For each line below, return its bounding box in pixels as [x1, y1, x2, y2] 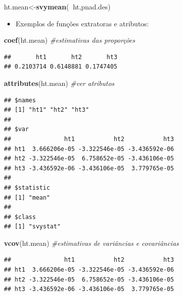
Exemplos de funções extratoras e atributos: [15, 18, 149, 28]
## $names [4, 96, 36, 104]
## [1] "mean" [4, 194, 50, 201]
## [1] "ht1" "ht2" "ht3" [4, 106, 89, 114]
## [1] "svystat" [4, 223, 61, 230]
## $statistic [4, 184, 50, 191]
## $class [4, 213, 36, 221]
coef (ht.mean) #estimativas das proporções [4, 35, 136, 45]
